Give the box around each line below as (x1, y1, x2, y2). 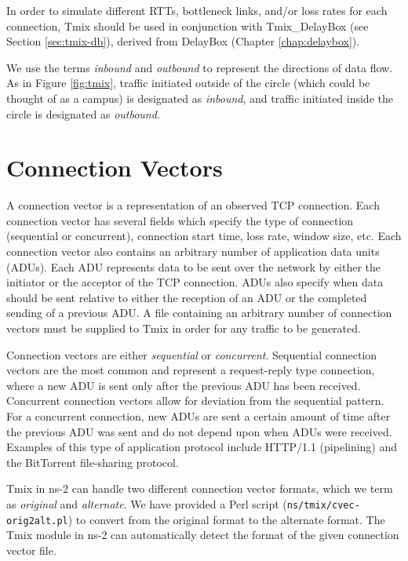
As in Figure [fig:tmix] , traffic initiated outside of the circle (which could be (6, 75, 370, 91)
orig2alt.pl (6, 515, 68, 526)
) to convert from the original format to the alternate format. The (67, 511, 385, 527)
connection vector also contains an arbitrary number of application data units (6, 243, 380, 260)
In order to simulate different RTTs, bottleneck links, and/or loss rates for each (6, 2, 388, 18)
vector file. (6, 541, 56, 558)
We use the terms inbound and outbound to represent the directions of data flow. (6, 59, 393, 75)
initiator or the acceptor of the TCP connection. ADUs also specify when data (6, 274, 384, 290)
